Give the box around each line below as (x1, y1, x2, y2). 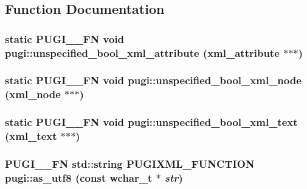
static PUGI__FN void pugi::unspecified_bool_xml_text (5, 114, 298, 130)
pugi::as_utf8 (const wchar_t (5, 170, 153, 185)
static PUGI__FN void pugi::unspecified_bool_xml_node (5, 73, 302, 88)
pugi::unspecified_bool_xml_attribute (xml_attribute (5, 45, 280, 60)
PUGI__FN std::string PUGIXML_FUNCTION (5, 156, 255, 171)
